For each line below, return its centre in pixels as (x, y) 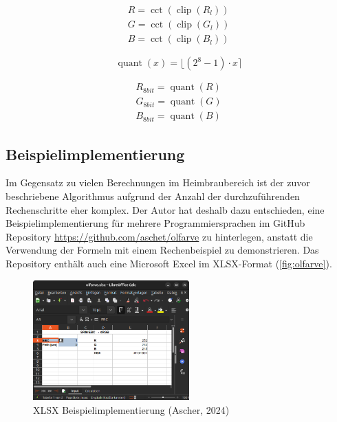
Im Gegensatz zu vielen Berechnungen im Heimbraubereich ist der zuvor (158, 182)
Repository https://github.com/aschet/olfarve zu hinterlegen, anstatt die (159, 236)
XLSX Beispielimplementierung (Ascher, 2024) (131, 409)
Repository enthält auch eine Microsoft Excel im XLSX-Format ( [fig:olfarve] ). (169, 263)
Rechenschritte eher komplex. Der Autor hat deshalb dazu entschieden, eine (165, 209)
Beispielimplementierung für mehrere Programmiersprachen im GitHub (155, 223)
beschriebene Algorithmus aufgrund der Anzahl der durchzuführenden (153, 196)
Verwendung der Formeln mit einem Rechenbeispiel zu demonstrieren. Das (162, 250)
